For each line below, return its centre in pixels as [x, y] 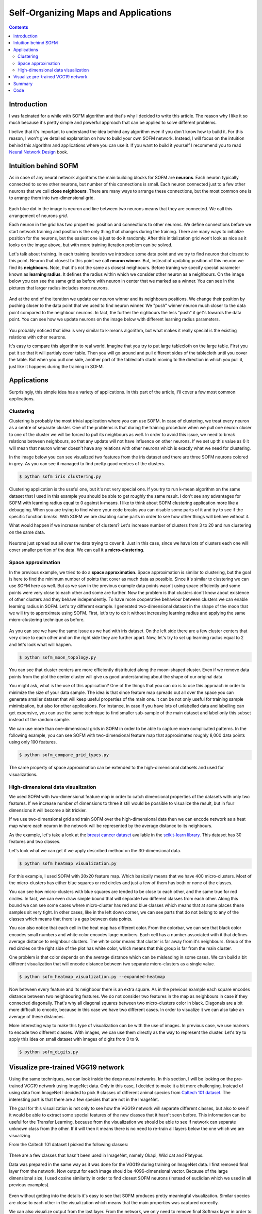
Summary [23, 84]
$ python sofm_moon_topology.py [58, 657]
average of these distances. [37, 1016]
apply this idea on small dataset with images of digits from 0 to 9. [74, 1039]
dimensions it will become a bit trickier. [48, 810]
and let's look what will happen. [41, 644]
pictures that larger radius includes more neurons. [59, 288]
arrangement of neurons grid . [39, 216]
